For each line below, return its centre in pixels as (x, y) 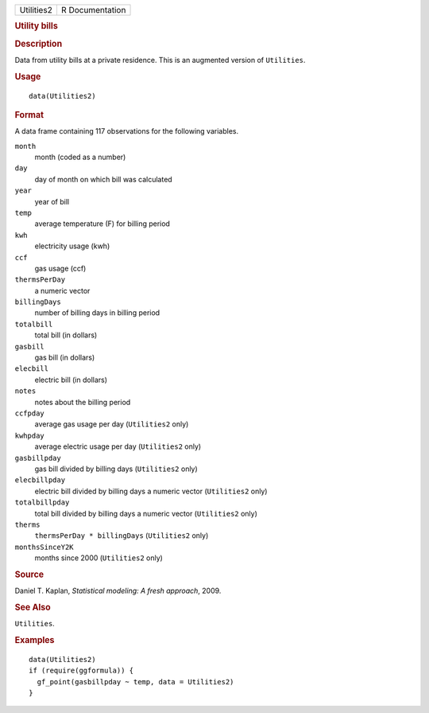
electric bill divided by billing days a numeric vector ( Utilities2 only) (151, 491)
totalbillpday (42, 503)
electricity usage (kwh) (72, 246)
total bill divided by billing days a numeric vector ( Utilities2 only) (146, 513)
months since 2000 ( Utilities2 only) (99, 558)
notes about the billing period (83, 402)
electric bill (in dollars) (71, 380)
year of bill (52, 201)
